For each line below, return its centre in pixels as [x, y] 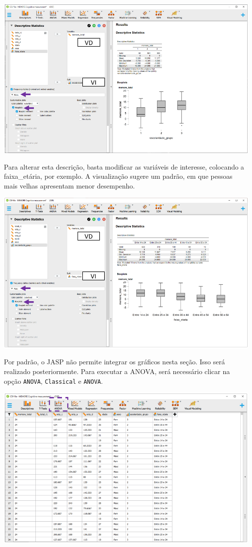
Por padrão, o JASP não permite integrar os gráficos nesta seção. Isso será [114, 362]
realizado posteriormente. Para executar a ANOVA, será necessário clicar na [117, 371]
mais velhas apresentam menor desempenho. [70, 185]
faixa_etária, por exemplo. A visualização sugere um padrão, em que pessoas [118, 176]
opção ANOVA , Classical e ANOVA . [54, 381]
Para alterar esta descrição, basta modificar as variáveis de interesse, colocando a [124, 166]
